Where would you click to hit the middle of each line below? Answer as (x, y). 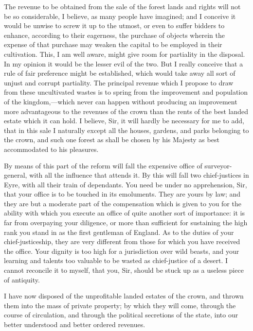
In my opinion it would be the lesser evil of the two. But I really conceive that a (124, 63)
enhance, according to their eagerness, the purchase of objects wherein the (114, 35)
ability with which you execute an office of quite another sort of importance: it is (124, 213)
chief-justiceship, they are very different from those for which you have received (122, 241)
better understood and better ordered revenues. (75, 324)
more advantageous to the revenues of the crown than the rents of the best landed (126, 111)
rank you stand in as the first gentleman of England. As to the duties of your (119, 232)
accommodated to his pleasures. (51, 149)
